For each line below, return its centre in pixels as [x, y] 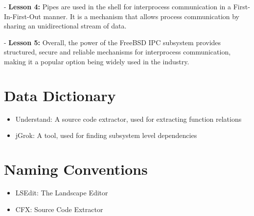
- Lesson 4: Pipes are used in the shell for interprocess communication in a [117, 6]
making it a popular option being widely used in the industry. [97, 61]
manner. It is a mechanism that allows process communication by [141, 16]
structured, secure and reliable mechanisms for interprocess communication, [117, 52]
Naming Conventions [76, 169]
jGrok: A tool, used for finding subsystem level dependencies [106, 135]
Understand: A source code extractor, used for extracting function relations [128, 119]
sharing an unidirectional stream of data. [65, 26]
